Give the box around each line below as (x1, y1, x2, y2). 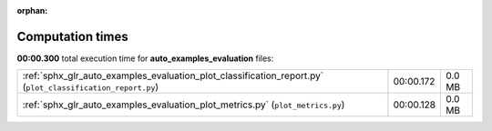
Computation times (16, 28, 128, 45)
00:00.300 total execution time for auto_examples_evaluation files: (16, 53, 274, 64)
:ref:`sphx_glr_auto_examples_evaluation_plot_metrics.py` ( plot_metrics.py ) (22, 98, 345, 111)
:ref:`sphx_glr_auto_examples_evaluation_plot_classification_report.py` (22, 69, 323, 82)
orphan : (16, 5, 48, 15)
